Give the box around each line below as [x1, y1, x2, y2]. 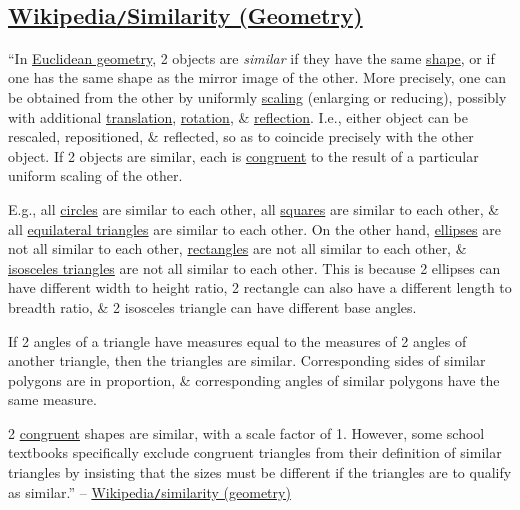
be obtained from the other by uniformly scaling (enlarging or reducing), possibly [8, 86, 507, 107]
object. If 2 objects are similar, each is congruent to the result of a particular [8, 145, 479, 166]
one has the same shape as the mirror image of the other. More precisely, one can [8, 67, 506, 88]
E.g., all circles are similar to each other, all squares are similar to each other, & [8, 198, 500, 219]
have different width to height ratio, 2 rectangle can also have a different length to [8, 277, 512, 298]
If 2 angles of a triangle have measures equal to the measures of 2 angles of [8, 330, 467, 351]
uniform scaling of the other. [8, 165, 183, 186]
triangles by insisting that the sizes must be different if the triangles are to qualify [8, 462, 512, 483]
